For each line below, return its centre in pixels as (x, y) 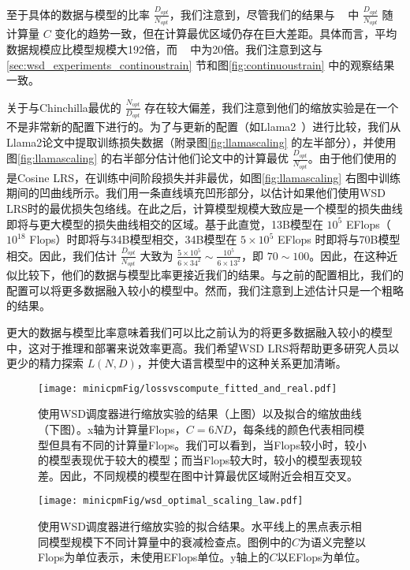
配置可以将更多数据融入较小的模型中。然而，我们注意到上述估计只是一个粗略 (205, 290)
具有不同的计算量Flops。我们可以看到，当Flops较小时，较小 (213, 444)
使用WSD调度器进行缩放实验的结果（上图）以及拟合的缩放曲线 (200, 414)
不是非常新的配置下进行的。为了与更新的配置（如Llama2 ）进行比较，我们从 (204, 127)
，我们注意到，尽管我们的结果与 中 (264, 14)
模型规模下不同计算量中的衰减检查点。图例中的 (170, 541)
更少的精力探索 (45, 363)
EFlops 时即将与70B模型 (339, 239)
